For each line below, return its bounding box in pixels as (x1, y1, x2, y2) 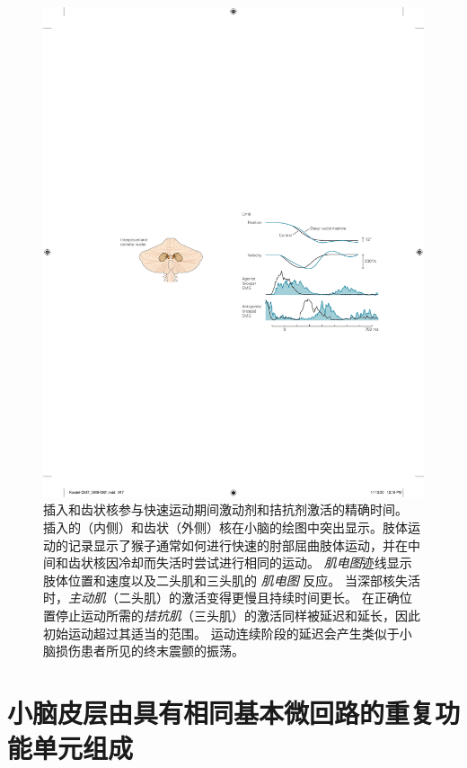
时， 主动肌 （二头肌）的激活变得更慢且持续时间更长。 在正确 (43, 588, 400, 607)
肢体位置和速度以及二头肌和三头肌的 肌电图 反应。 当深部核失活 (43, 570, 420, 589)
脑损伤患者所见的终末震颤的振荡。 (43, 641, 244, 660)
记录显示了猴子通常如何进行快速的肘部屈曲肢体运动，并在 (67, 535, 408, 554)
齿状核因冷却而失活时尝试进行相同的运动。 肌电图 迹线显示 (67, 553, 412, 572)
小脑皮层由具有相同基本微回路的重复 (7, 693, 436, 730)
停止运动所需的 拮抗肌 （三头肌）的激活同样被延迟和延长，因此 (55, 605, 420, 624)
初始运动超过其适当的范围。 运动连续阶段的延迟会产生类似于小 (43, 623, 412, 642)
